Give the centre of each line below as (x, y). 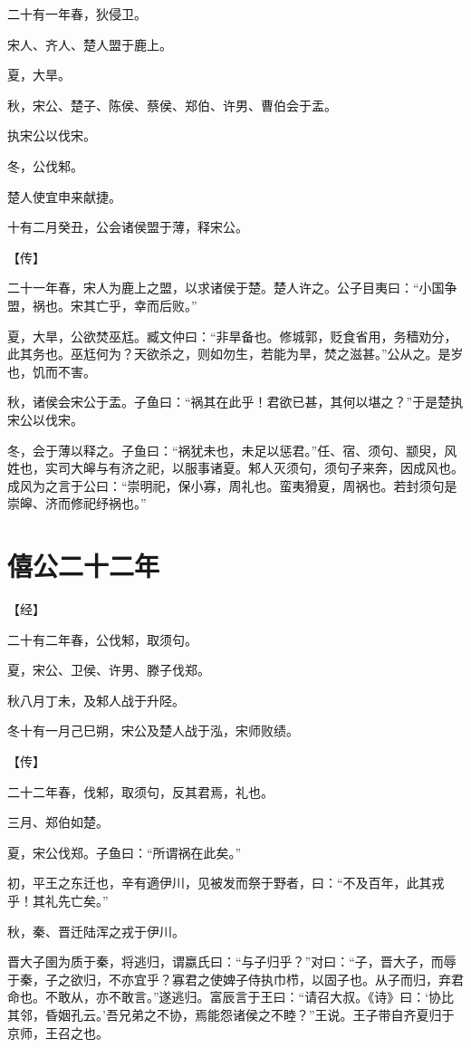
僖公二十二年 (84, 566)
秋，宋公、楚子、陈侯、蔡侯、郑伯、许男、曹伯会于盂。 (172, 105)
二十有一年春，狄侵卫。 (77, 14)
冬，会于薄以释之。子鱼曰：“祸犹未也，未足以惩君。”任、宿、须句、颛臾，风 (232, 450)
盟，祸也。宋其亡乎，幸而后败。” (102, 305)
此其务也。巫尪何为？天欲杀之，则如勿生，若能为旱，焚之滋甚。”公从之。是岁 (235, 354)
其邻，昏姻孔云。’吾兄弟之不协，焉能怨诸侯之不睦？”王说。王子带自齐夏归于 (231, 1014)
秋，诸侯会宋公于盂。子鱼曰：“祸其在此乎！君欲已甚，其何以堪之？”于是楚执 (235, 402)
